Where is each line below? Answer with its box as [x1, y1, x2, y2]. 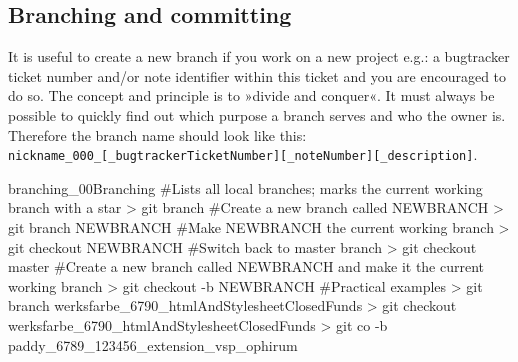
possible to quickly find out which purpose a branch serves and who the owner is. [8, 104, 506, 125]
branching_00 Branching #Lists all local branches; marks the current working [8, 177, 483, 198]
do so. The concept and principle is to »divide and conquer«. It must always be [8, 85, 495, 106]
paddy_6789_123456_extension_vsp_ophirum [8, 334, 298, 355]
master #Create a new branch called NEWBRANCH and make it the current [8, 256, 485, 277]
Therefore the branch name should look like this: [8, 124, 307, 145]
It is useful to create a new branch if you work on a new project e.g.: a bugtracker [8, 46, 510, 67]
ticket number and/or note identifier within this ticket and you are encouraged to [8, 65, 507, 86]
